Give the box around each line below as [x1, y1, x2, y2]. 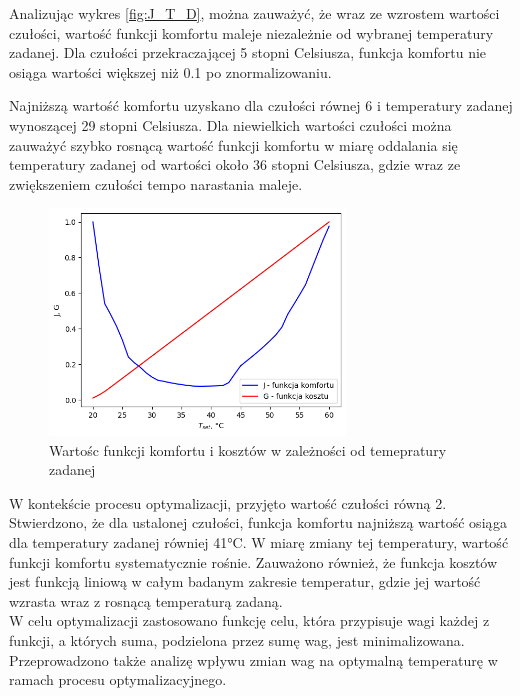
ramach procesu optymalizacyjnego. [9, 669, 227, 690]
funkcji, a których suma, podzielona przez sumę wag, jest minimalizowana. [9, 629, 465, 650]
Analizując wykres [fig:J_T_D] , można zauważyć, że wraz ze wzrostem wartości [9, 3, 500, 23]
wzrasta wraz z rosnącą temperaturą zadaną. [9, 590, 283, 611]
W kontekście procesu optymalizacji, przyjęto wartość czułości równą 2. [9, 492, 447, 513]
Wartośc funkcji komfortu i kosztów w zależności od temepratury [49, 439, 447, 460]
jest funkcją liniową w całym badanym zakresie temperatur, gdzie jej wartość [9, 571, 481, 592]
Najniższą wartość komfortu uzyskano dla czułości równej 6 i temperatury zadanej [9, 95, 513, 116]
